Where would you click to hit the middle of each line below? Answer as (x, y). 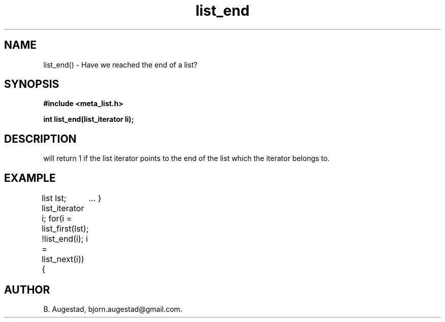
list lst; (54, 198)
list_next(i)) (63, 259)
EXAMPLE (30, 178)
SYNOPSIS (32, 84)
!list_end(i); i (65, 239)
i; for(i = (57, 219)
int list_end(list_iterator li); (89, 119)
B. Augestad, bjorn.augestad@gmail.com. (113, 309)
